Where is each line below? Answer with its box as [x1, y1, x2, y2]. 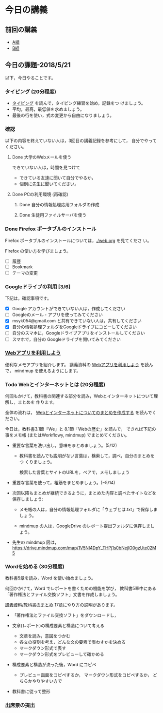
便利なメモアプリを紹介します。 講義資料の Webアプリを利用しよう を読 [5, 361, 149, 367]
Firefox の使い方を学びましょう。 [5, 248, 71, 254]
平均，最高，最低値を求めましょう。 [12, 106, 84, 112]
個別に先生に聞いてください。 [19, 181, 79, 187]
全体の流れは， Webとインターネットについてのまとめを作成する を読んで [5, 410, 152, 416]
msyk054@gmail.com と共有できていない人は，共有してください [12, 318, 142, 324]
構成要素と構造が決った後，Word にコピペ [12, 662, 97, 668]
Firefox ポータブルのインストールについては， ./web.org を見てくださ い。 [5, 238, 152, 243]
